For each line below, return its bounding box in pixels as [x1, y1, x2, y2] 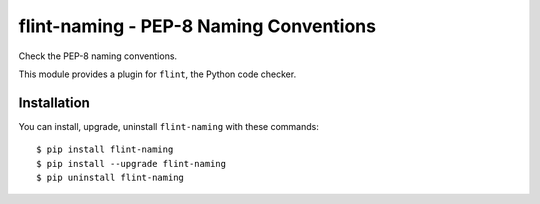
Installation [18, 94, 90, 111]
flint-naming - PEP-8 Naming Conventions [18, 15, 377, 37]
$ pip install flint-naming [36, 144, 174, 155]
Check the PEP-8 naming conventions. [18, 50, 178, 62]
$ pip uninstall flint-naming [36, 172, 185, 184]
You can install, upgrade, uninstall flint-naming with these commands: [18, 120, 319, 132]
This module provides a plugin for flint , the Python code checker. [18, 68, 297, 80]
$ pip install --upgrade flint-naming [36, 158, 227, 169]
